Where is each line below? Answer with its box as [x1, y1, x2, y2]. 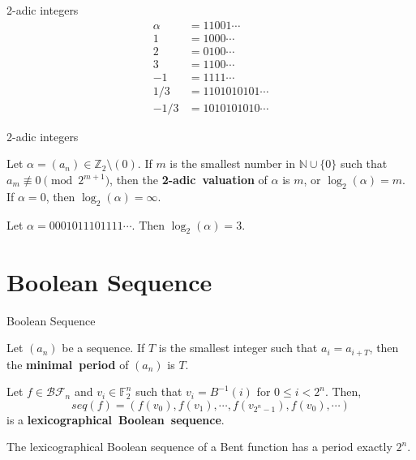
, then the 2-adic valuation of [109, 171, 268, 187]
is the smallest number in [169, 155, 296, 172]
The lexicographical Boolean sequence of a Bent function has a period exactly [6, 438, 392, 455]
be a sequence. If [62, 339, 145, 356]
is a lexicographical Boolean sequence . [6, 411, 225, 428]
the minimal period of [6, 355, 129, 372]
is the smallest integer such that [158, 339, 318, 356]
